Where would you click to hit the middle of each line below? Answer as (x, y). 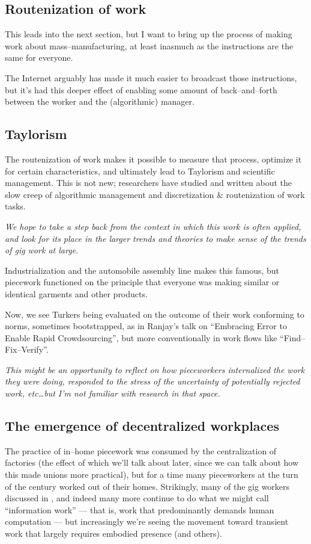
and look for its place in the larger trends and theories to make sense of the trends (155, 238)
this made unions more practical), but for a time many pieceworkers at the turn (152, 474)
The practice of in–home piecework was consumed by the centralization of (141, 450)
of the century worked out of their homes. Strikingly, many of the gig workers (147, 486)
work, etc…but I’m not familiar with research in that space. (113, 393)
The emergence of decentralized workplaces (142, 426)
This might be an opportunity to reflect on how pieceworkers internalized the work (155, 369)
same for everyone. (39, 57)
